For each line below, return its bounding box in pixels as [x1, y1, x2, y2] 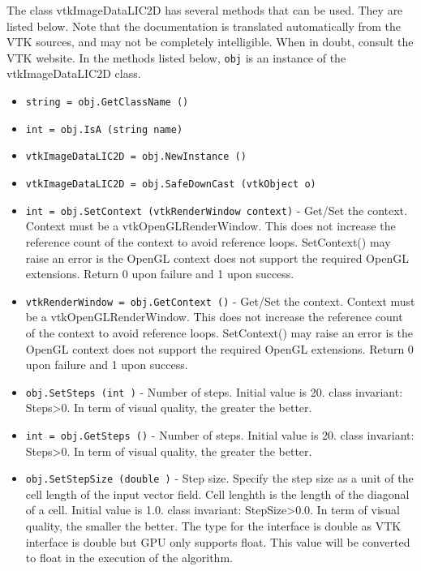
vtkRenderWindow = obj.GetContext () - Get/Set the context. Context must [25, 292, 415, 309]
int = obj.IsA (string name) [25, 123, 183, 135]
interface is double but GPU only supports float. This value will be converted [25, 533, 410, 550]
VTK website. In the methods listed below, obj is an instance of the [6, 49, 346, 66]
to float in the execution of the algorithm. [25, 549, 233, 566]
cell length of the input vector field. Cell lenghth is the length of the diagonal [25, 485, 410, 502]
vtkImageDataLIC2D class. [6, 65, 141, 82]
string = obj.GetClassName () [25, 97, 189, 109]
